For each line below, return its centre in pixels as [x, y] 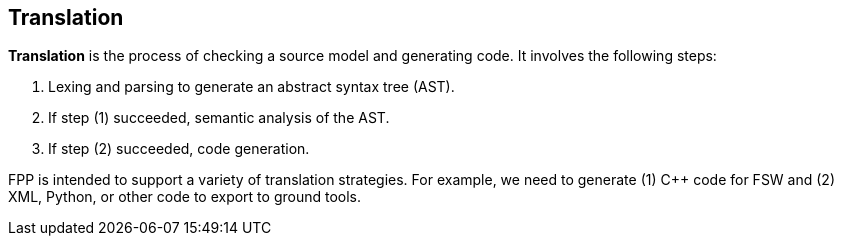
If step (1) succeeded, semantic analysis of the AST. [219, 118]
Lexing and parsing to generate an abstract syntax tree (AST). [251, 87]
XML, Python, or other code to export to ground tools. [185, 197]
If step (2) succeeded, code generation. [179, 149]
